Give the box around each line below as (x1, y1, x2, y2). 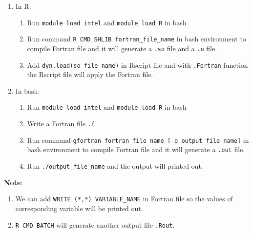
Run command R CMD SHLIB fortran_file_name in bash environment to (27, 34, 246, 44)
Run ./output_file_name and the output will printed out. (27, 161, 203, 171)
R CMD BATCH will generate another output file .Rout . (15, 219, 175, 230)
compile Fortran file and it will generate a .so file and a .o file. (27, 43, 217, 53)
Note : (4, 177, 23, 187)
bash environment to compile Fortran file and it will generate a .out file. (27, 144, 245, 155)
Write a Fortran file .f (27, 118, 95, 129)
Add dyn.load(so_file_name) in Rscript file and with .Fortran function (27, 59, 248, 70)
